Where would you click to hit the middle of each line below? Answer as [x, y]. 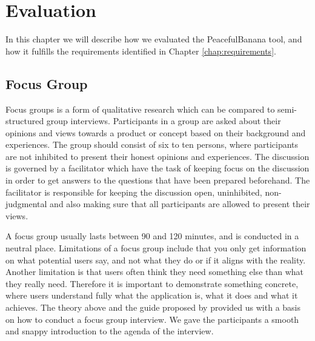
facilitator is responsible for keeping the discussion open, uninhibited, [134, 192]
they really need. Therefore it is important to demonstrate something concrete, [152, 283]
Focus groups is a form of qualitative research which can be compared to [140, 109]
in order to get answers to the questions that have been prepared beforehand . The [158, 180]
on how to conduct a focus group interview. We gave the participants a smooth [152, 319]
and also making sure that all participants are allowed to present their [180, 204]
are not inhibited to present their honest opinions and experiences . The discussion [157, 156]
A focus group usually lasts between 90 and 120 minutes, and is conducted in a [152, 236]
